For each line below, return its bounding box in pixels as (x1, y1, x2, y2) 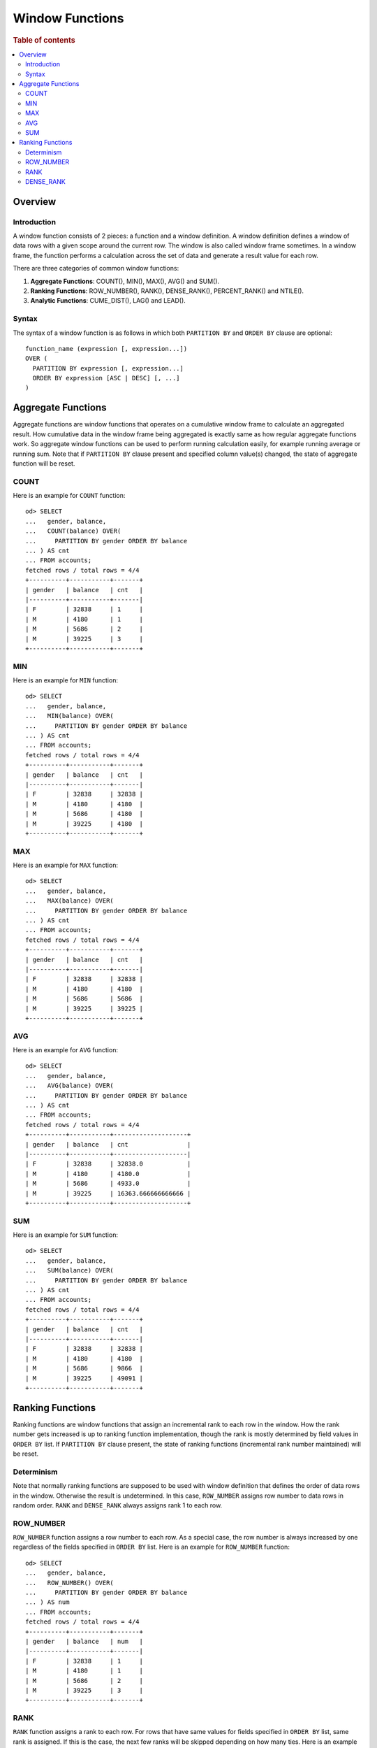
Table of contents (13, 35, 76, 45)
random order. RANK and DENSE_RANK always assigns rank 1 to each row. (13, 1500, 223, 1510)
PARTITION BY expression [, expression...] (32, 364, 184, 372)
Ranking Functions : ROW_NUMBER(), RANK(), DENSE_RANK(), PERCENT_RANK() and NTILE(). (30, 287, 304, 295)
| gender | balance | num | (25, 1638, 143, 1645)
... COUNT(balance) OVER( (25, 527, 121, 535)
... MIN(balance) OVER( (25, 712, 114, 720)
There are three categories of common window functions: (13, 264, 179, 273)
